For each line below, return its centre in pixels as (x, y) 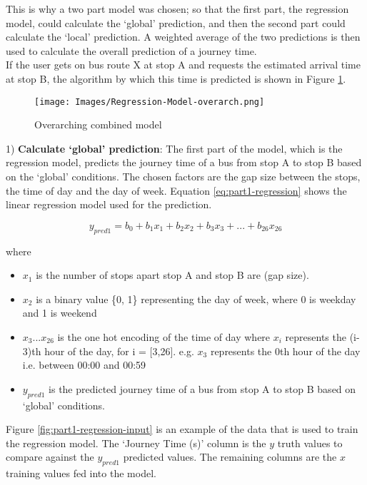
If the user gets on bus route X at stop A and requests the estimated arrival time (183, 65)
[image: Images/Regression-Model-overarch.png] (150, 102)
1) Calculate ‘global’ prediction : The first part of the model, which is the (174, 148)
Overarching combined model (98, 124)
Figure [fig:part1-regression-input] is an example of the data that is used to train (182, 429)
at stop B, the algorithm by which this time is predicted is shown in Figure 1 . (176, 78)
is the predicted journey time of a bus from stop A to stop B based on (202, 388)
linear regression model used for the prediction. (109, 204)
